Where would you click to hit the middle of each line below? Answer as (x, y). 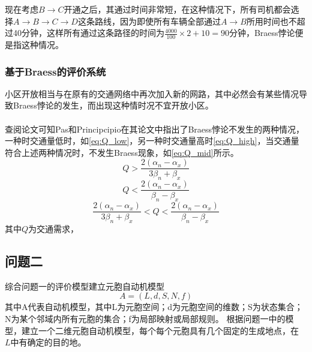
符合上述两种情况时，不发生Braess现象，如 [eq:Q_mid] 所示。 (122, 152)
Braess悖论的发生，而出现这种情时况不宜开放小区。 (113, 105)
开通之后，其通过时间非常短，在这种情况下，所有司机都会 (177, 9)
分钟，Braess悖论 (262, 33)
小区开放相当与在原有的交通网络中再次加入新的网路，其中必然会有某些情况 (152, 93)
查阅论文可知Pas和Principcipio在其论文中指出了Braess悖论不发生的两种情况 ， (155, 129)
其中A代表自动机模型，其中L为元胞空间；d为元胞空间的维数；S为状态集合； (154, 307)
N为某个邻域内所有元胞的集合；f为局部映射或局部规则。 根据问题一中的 (145, 318)
